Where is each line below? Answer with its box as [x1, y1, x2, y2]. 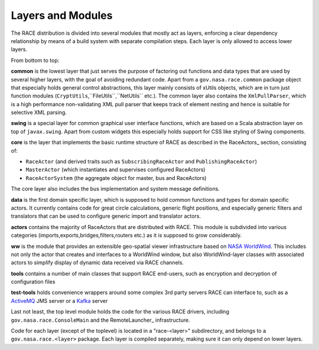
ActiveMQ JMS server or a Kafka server [11, 297, 108, 304]
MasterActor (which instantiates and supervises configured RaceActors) [25, 166, 206, 174]
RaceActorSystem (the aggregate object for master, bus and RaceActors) [25, 174, 207, 181]
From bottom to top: [11, 57, 60, 64]
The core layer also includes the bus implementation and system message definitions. [11, 185, 220, 192]
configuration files [11, 278, 56, 286]
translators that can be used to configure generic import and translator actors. [11, 212, 201, 220]
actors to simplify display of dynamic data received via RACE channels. [11, 259, 184, 266]
